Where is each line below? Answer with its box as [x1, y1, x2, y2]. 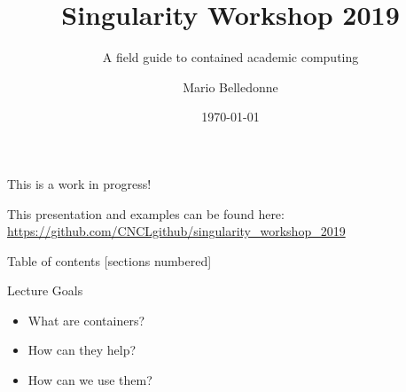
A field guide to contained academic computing [102, 48, 359, 67]
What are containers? [27, 310, 145, 329]
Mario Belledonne [183, 77, 278, 96]
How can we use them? [27, 371, 152, 389]
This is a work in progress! [7, 174, 152, 192]
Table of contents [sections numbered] [7, 251, 212, 270]
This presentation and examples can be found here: [7, 204, 285, 223]
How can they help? [27, 341, 137, 359]
